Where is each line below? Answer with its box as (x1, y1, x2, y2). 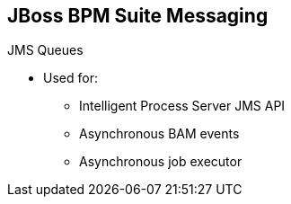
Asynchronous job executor (79, 154, 242, 170)
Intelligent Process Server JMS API (79, 98, 286, 114)
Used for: (43, 70, 98, 86)
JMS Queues (7, 42, 84, 58)
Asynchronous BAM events (79, 126, 240, 142)
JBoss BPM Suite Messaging (7, 4, 269, 27)
